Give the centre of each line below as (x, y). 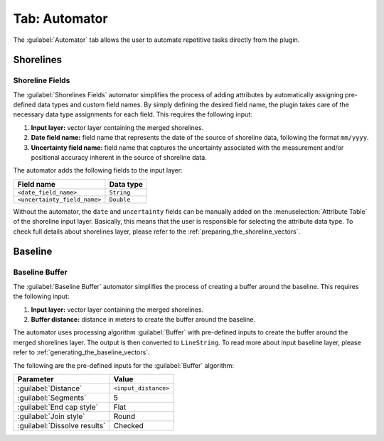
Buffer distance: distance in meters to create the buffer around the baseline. (143, 319)
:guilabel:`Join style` (51, 416)
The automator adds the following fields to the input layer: (98, 170)
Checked (128, 425)
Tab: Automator (60, 18)
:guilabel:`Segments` (52, 398)
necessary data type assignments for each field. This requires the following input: (133, 114)
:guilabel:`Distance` (50, 388)
